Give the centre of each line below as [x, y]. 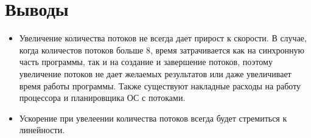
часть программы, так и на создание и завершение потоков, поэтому [146, 62]
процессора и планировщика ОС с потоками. [102, 98]
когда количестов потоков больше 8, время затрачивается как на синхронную [162, 50]
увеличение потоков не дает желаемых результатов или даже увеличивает [155, 73]
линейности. [42, 130]
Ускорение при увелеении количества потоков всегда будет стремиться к [153, 118]
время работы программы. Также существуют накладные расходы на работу [160, 85]
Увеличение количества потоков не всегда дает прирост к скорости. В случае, [163, 38]
